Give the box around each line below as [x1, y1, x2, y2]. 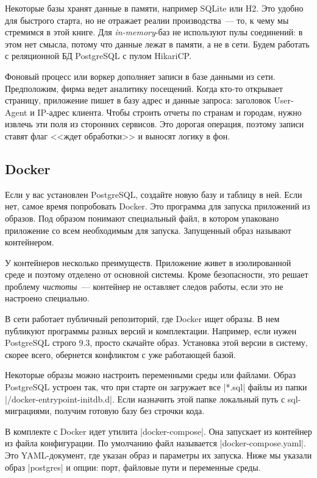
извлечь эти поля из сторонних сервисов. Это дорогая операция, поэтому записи [5, 118, 304, 130]
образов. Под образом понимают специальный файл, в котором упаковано [5, 211, 279, 224]
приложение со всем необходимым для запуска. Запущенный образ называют [5, 223, 291, 236]
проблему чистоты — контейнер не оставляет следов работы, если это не [5, 279, 283, 292]
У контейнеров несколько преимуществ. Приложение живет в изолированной [5, 256, 291, 269]
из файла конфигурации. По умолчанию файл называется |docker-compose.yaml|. [5, 437, 306, 449]
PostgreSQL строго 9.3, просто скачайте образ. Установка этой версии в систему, [5, 336, 308, 349]
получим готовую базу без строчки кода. [54, 404, 205, 417]
